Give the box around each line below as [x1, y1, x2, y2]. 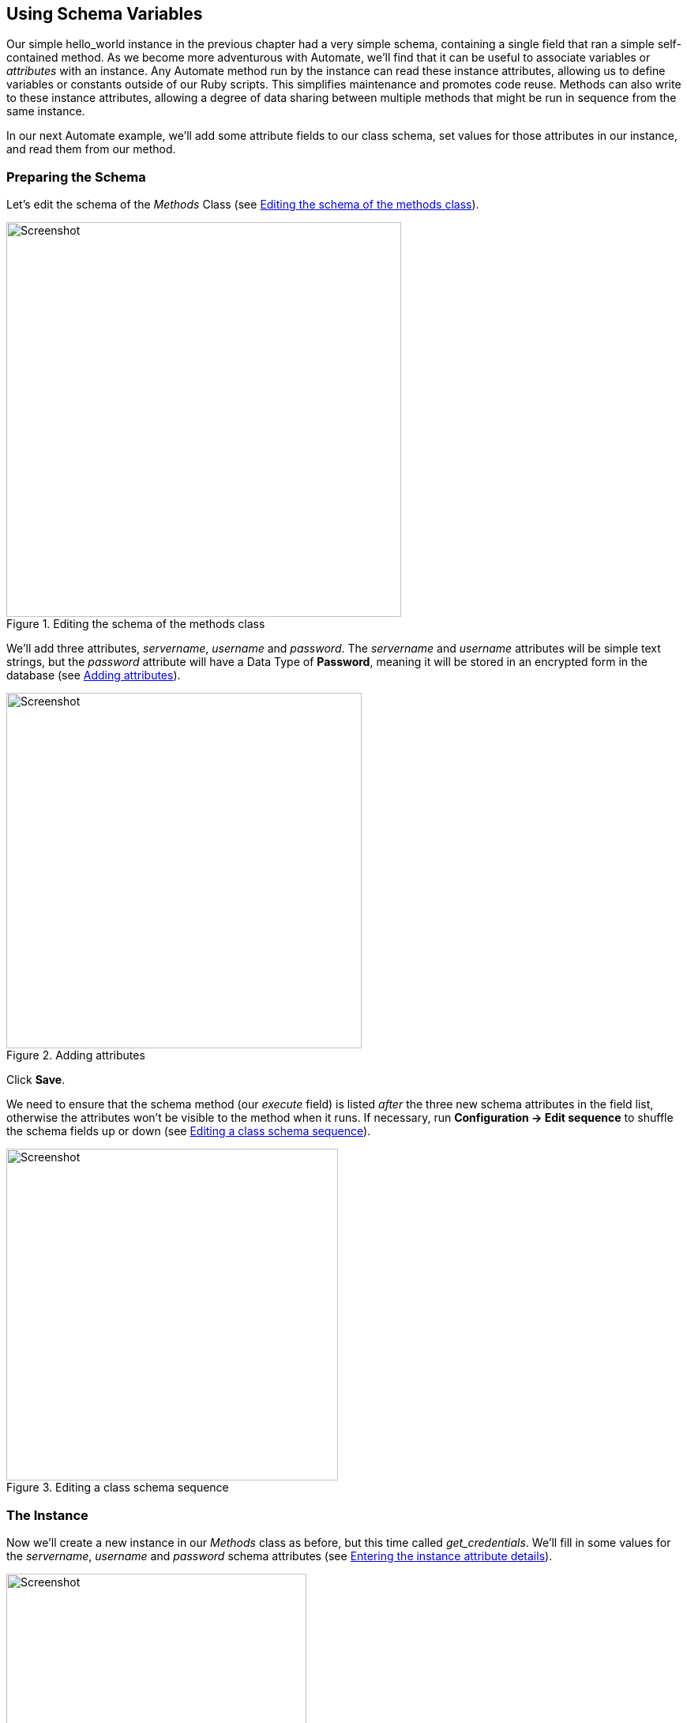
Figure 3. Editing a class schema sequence [6, 1480, 229, 1495]
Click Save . [6, 1073, 66, 1087]
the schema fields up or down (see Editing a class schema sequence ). [6, 1124, 371, 1138]
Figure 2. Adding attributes [6, 1048, 145, 1063]
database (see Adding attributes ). [6, 668, 181, 683]
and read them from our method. [6, 142, 176, 156]
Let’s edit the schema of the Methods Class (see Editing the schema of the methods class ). [6, 198, 479, 212]
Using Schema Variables [6, 4, 203, 24]
